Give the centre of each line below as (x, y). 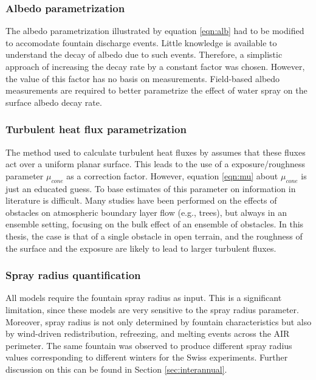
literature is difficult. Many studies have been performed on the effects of (141, 200)
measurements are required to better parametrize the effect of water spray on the (156, 90)
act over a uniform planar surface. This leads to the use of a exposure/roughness (156, 164)
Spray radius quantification (73, 275)
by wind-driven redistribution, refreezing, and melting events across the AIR (148, 333)
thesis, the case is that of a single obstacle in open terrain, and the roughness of (154, 236)
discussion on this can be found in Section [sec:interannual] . (116, 369)
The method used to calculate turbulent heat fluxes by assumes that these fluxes (156, 152)
